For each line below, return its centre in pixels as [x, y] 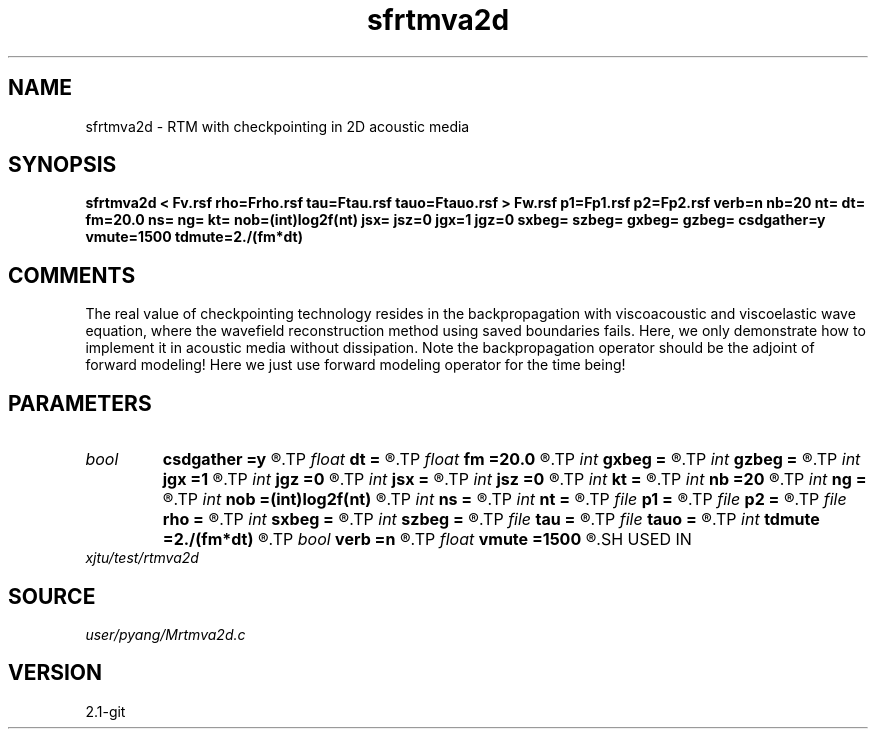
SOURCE [52, 596]
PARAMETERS [80, 403]
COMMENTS [72, 275]
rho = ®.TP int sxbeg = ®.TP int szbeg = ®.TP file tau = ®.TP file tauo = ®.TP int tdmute [491, 519]
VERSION [55, 673]
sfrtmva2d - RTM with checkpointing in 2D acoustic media [277, 126]
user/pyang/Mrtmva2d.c [165, 634]
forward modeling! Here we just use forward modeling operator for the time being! [355, 365]
